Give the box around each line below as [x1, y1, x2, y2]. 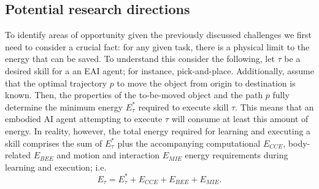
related [5, 148, 31, 161]
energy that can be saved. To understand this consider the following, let [5, 52, 275, 65]
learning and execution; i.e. [5, 160, 107, 173]
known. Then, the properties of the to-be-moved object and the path [5, 88, 263, 101]
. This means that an [235, 100, 314, 113]
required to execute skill [138, 100, 229, 113]
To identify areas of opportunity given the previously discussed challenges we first [5, 28, 312, 41]
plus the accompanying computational [117, 136, 261, 149]
